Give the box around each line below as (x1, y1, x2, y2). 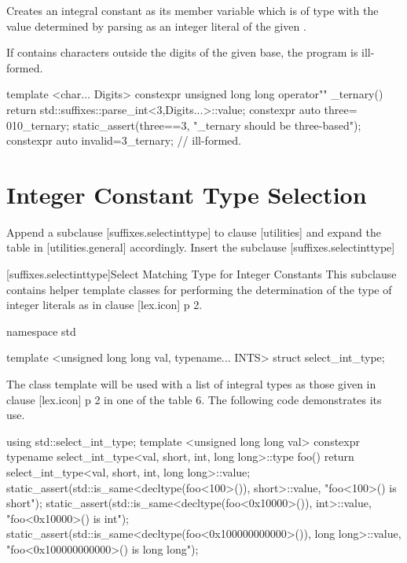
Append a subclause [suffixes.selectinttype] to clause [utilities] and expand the (6, 223, 381, 240)
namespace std (6, 322, 76, 339)
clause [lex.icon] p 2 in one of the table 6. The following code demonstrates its (6, 391, 382, 407)
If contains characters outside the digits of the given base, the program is (6, 44, 358, 61)
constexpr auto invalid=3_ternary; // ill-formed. (6, 132, 241, 149)
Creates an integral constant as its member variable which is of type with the (6, 2, 379, 18)
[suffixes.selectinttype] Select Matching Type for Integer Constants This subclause (6, 266, 397, 282)
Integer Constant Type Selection (6, 178, 367, 210)
